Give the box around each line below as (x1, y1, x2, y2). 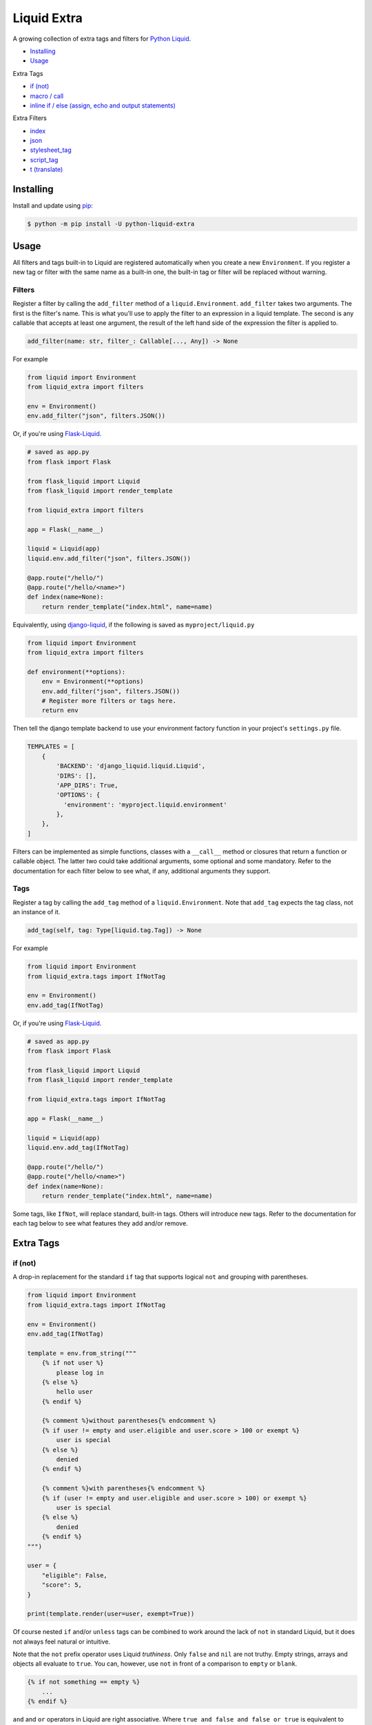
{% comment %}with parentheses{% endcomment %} (41, 1484, 206, 1492)
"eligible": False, (41, 1571, 108, 1579)
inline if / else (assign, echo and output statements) (30, 101, 176, 110)
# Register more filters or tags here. (41, 697, 177, 704)
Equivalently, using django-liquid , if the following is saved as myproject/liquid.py (12, 620, 255, 629)
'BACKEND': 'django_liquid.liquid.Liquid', (56, 762, 206, 770)
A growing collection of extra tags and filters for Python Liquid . (12, 34, 192, 43)
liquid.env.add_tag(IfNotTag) (27, 1143, 130, 1152)
